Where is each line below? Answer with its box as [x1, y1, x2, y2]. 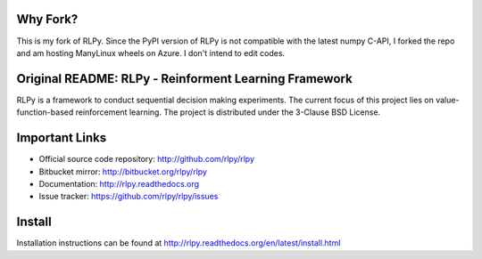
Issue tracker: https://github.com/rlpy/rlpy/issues [38, 191, 219, 202]
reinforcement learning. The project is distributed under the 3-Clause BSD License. [75, 107, 381, 117]
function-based [16, 107, 74, 117]
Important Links [16, 130, 107, 146]
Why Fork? [16, 12, 79, 27]
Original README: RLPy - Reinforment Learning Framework [16, 71, 353, 86]
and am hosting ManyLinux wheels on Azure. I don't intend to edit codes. [16, 47, 286, 58]
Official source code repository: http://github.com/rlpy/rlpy [38, 154, 254, 165]
